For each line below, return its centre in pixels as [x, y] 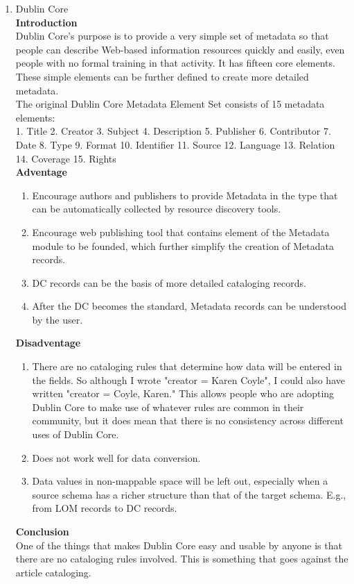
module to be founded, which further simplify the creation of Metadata [183, 245]
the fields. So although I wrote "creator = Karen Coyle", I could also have [188, 379]
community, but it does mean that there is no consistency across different [188, 420]
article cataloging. [53, 572]
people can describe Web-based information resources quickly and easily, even [180, 49]
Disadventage [48, 343]
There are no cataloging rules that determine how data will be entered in [187, 366]
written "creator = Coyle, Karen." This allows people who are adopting [183, 393]
